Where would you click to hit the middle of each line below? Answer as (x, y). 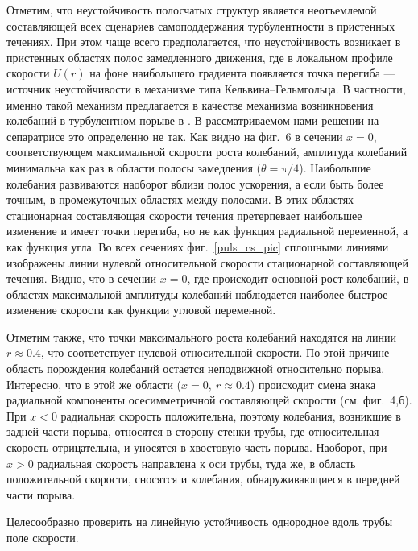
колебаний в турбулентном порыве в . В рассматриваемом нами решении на (193, 120)
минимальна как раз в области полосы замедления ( (134, 167)
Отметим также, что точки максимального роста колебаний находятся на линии (201, 336)
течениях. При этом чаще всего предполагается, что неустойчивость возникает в (204, 41)
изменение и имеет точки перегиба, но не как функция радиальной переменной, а (207, 231)
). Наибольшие (335, 167)
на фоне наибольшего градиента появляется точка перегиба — (242, 73)
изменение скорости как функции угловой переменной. (141, 310)
